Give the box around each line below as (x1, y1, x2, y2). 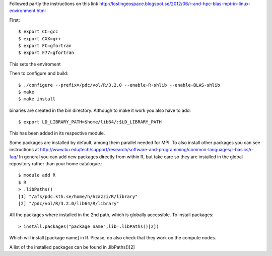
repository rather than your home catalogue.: (9, 161, 103, 167)
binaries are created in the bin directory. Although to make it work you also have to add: (9, 107, 191, 113)
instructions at (9, 147, 39, 153)
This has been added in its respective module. (9, 130, 105, 136)
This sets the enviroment (9, 61, 61, 67)
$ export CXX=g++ (18, 36, 61, 41)
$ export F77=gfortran (18, 50, 75, 55)
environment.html (9, 8, 46, 14)
